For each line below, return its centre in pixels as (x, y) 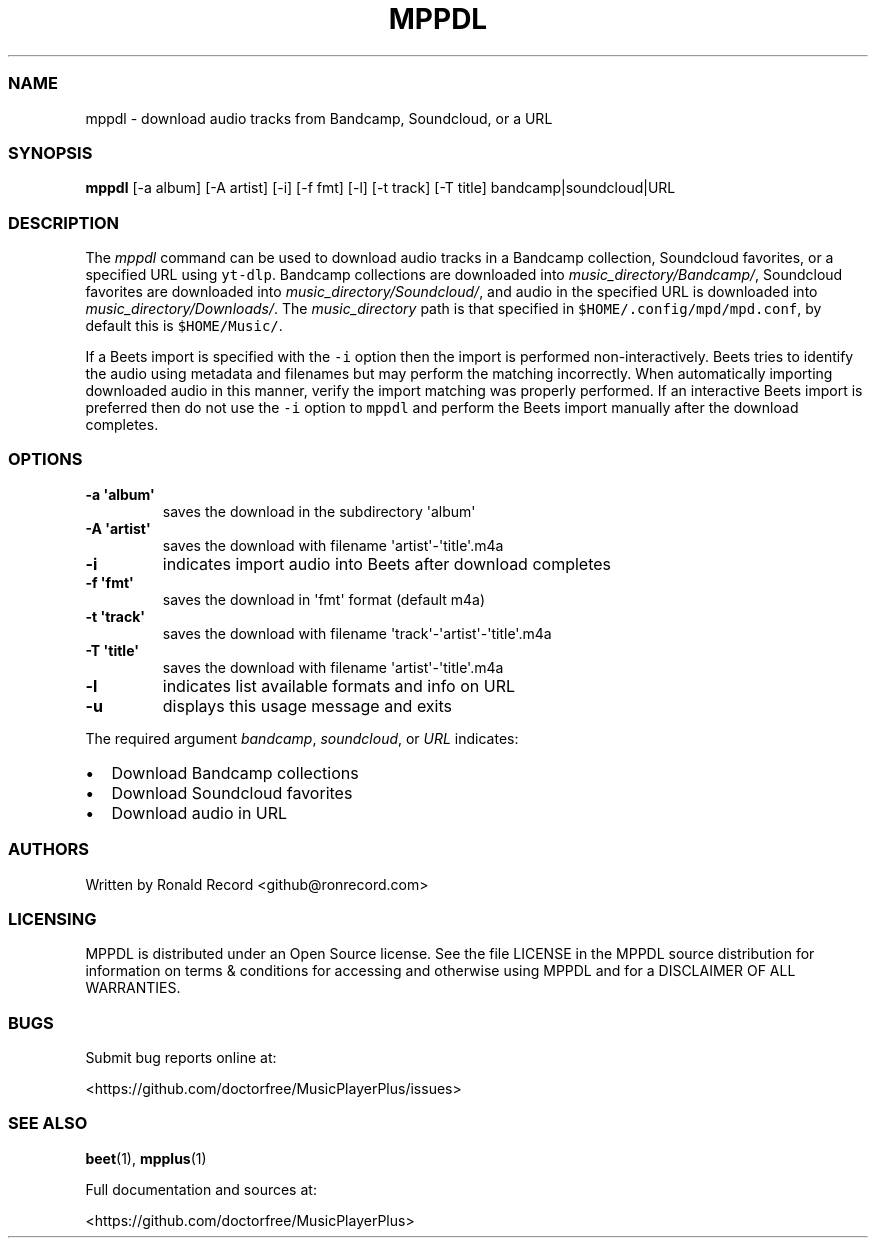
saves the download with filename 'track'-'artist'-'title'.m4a (357, 633)
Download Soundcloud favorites (232, 792)
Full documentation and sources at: (201, 1189)
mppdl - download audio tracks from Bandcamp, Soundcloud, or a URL (319, 118)
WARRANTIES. (133, 988)
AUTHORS (49, 849)
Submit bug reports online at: (181, 1057)
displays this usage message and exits (307, 705)
